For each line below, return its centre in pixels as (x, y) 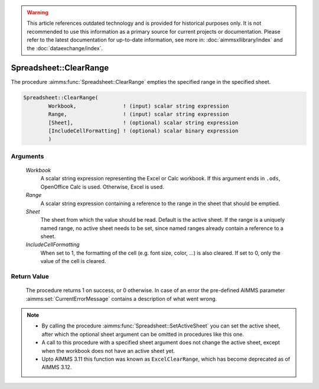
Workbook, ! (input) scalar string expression (139, 106)
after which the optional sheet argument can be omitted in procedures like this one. (143, 334)
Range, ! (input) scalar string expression (139, 114)
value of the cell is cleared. (73, 261)
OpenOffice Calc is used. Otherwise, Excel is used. (102, 187)
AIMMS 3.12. (57, 367)
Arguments (27, 156)
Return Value (30, 277)
